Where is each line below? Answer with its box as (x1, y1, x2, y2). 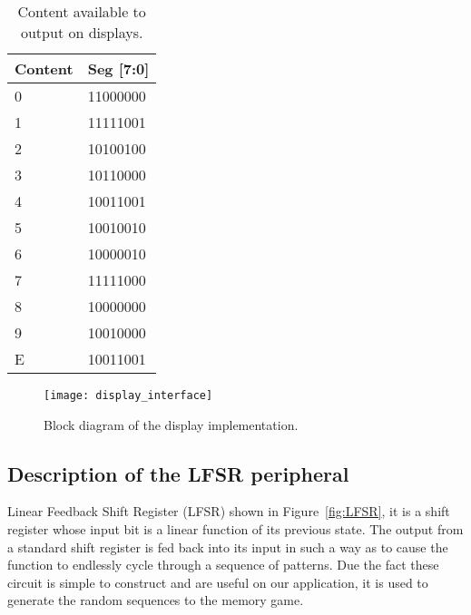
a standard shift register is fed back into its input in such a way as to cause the (7, 537, 448, 556)
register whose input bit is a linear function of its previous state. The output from (7, 520, 464, 539)
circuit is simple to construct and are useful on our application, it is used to (7, 572, 428, 591)
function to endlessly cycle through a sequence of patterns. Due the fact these (7, 555, 439, 574)
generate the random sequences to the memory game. (7, 591, 304, 610)
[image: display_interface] (44, 389, 213, 402)
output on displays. (20, 22, 143, 43)
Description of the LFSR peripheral (7, 459, 349, 487)
